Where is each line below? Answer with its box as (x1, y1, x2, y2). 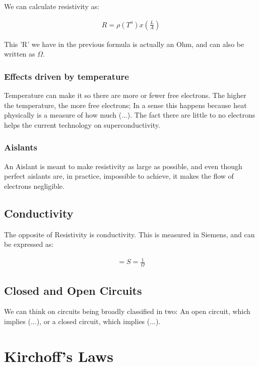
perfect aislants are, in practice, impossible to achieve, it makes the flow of (4, 171, 234, 181)
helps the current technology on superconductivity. (4, 119, 160, 130)
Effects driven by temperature (4, 70, 129, 82)
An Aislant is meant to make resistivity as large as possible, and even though (4, 161, 242, 171)
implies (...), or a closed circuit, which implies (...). (4, 316, 161, 326)
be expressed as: (4, 239, 54, 249)
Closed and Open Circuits (4, 282, 142, 298)
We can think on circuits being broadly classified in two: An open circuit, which (4, 306, 250, 317)
